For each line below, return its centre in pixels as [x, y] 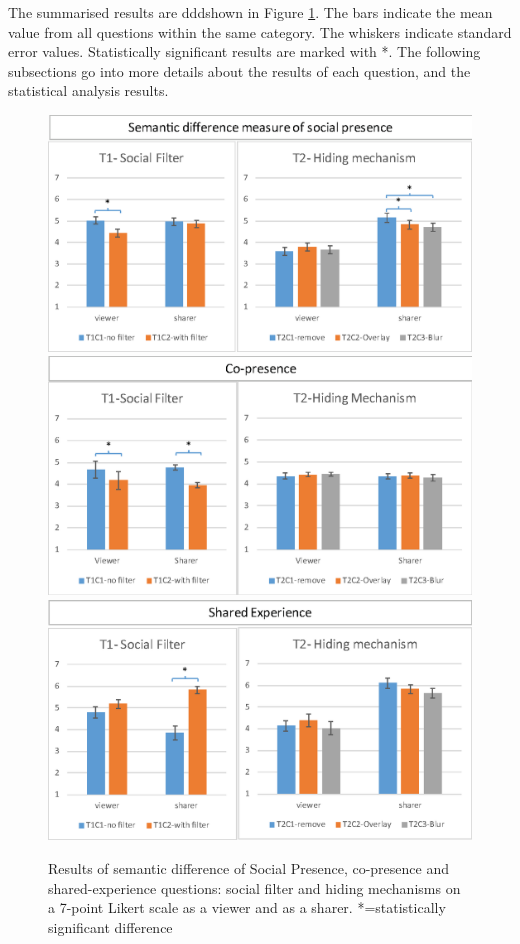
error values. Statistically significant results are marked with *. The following [244, 51]
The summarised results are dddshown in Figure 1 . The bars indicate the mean [250, 12]
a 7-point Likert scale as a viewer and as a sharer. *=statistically [247, 907]
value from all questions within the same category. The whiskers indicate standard [260, 31]
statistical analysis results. [88, 90]
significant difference [110, 926]
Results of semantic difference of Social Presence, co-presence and [248, 868]
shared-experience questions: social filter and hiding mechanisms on [254, 887]
